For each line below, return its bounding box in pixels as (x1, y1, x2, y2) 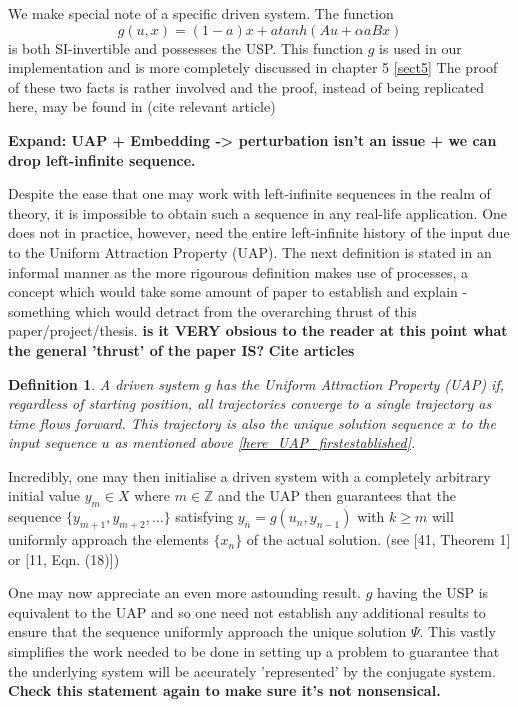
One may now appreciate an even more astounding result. (8, 582, 361, 603)
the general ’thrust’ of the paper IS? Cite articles (8, 339, 355, 360)
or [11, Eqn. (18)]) (8, 548, 120, 569)
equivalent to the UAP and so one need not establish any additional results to (8, 601, 486, 622)
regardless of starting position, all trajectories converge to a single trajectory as (8, 393, 492, 414)
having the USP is (377, 582, 489, 603)
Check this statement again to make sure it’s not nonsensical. (8, 680, 441, 701)
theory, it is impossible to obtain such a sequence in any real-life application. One (8, 202, 508, 223)
